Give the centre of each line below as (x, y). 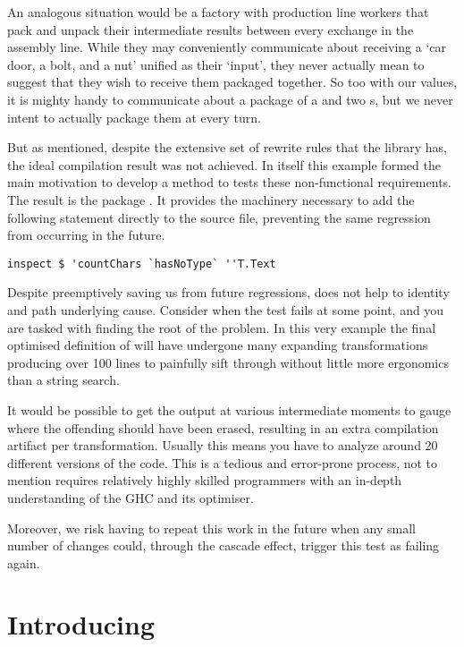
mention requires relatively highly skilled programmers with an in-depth (205, 480)
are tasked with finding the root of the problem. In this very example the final (222, 327)
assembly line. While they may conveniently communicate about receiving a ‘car (227, 47)
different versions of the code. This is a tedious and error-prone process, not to (223, 462)
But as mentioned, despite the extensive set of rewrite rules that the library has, (227, 147)
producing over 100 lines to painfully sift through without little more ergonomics (228, 362)
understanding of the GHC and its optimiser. (131, 497)
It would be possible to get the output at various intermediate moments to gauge (229, 409)
